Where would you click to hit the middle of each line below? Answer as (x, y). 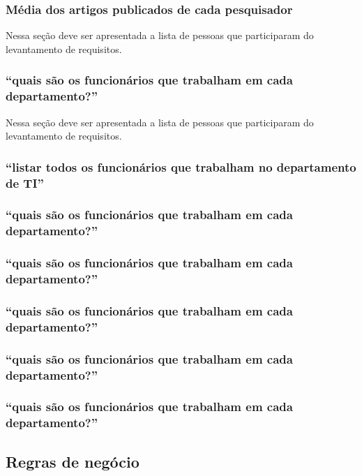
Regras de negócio (73, 461)
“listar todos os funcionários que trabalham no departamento (181, 166)
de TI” (25, 183)
